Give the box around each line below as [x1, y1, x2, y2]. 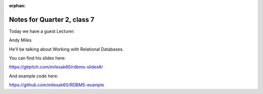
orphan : [9, 3, 26, 8]
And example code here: [9, 73, 58, 79]
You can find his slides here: [9, 55, 66, 61]
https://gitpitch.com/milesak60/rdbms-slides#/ [9, 64, 103, 70]
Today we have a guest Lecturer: [9, 28, 75, 34]
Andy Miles [9, 37, 32, 43]
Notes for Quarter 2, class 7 [9, 15, 94, 24]
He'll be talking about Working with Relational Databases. [9, 46, 124, 52]
